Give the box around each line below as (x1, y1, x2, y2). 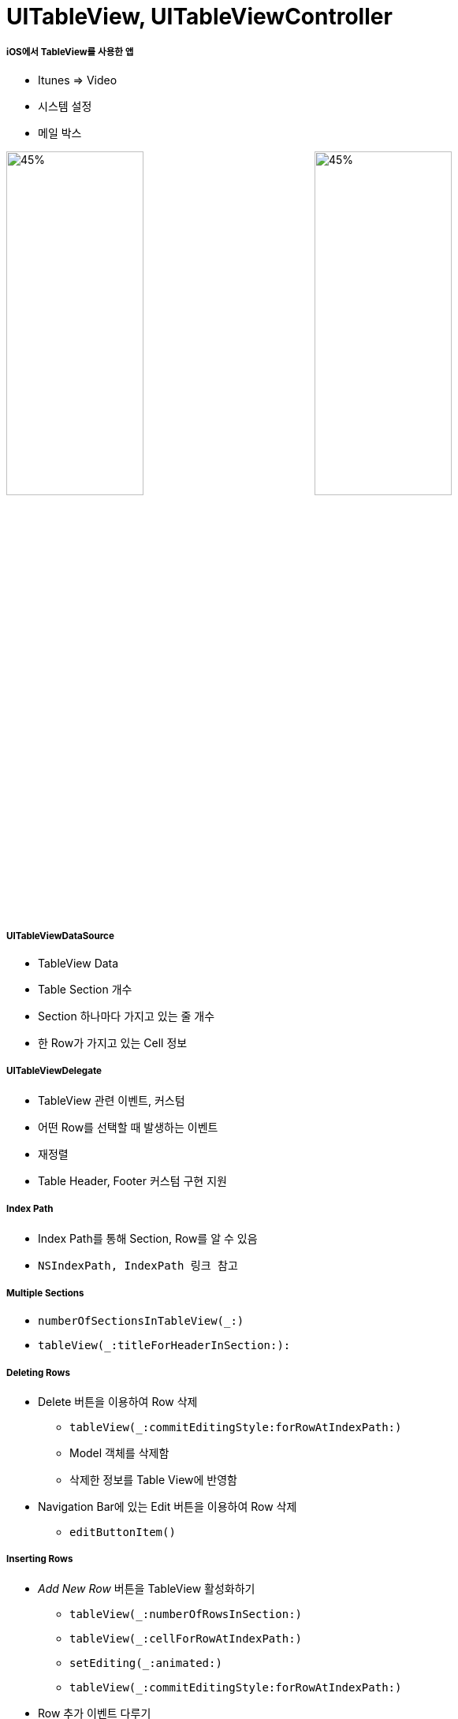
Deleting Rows (6, 1367, 70, 1378)
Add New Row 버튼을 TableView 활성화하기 (38, 1581, 255, 1595)
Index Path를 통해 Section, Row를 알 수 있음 (38, 1231, 258, 1245)
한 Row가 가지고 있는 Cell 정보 (38, 1035, 188, 1050)
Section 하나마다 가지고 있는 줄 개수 (38, 1009, 215, 1023)
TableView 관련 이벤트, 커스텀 (38, 1093, 185, 1107)
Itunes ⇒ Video (38, 73, 117, 87)
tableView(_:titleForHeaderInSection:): (38, 1339, 291, 1352)
